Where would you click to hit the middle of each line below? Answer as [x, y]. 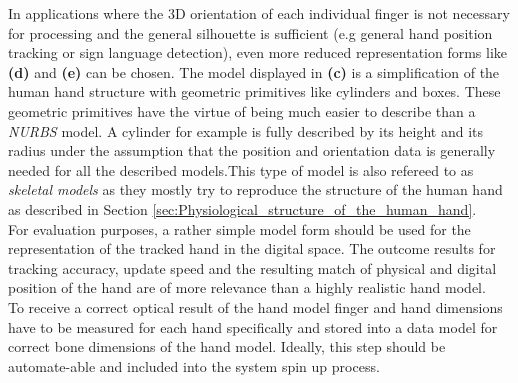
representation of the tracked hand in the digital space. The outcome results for [252, 248]
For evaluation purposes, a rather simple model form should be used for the [239, 228]
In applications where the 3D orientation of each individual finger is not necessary [259, 13]
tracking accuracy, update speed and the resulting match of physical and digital [252, 267]
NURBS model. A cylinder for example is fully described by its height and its [246, 130]
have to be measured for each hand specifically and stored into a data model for [253, 326]
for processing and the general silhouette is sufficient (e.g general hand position [250, 32]
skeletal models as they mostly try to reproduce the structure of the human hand [255, 189]
